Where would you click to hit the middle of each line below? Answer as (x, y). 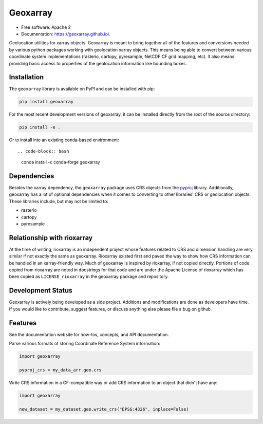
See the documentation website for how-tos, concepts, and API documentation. (89, 334)
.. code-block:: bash (43, 151)
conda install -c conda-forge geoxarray (61, 162)
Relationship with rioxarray (51, 238)
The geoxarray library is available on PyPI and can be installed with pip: (82, 89)
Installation (26, 77)
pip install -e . (40, 127)
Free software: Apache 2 (46, 27)
